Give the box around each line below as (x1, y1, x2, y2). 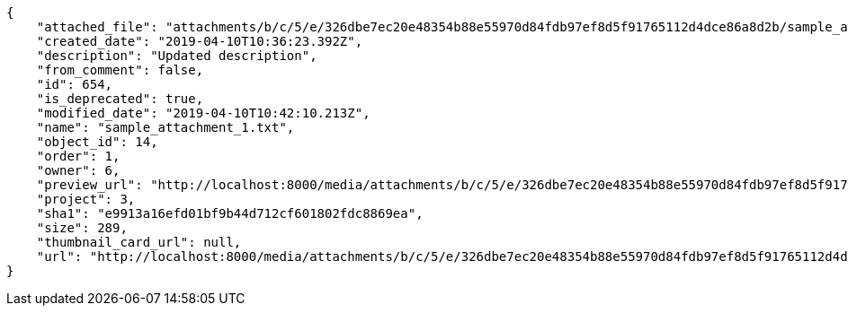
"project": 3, (36, 192, 136, 206)
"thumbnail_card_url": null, (36, 235, 242, 249)
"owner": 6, (36, 163, 121, 178)
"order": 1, (36, 149, 121, 163)
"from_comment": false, (36, 63, 204, 77)
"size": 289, (36, 221, 128, 235)
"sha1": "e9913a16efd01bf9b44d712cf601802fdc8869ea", (36, 206, 424, 221)
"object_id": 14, (36, 135, 158, 149)
